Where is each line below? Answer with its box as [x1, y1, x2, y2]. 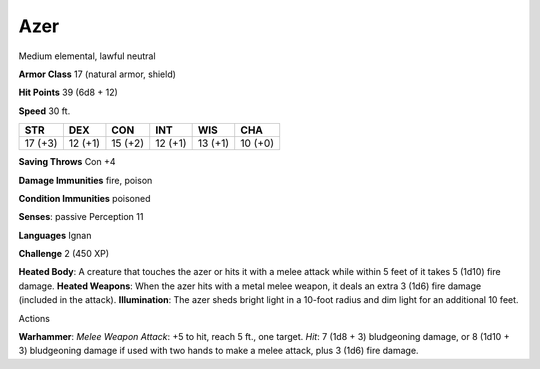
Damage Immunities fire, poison [18, 174, 153, 186]
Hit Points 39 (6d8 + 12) [18, 86, 119, 99]
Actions [18, 312, 50, 324]
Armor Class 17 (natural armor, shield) [18, 68, 177, 80]
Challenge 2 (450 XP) [18, 248, 110, 260]
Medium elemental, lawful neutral [18, 50, 156, 62]
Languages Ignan [18, 229, 92, 241]
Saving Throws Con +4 [18, 156, 116, 168]
